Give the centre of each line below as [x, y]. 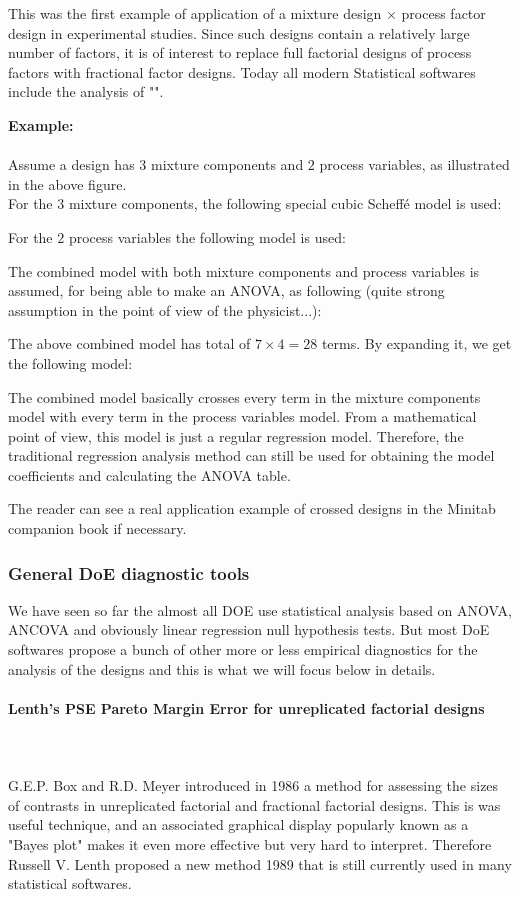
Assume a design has [71, 164]
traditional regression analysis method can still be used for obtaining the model [251, 455]
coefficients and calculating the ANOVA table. [149, 474]
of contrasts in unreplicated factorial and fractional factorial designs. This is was [254, 804]
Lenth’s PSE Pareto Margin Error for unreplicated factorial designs [246, 707]
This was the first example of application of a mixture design [195, 13]
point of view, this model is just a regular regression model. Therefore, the [236, 435]
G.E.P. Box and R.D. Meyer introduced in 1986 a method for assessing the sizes [253, 785]
